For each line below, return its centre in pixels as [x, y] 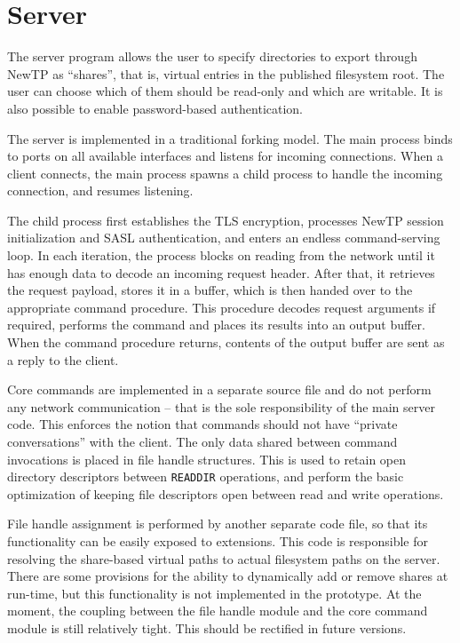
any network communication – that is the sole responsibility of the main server [221, 406]
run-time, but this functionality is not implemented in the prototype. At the [214, 593]
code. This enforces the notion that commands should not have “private [202, 424]
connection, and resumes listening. [100, 191]
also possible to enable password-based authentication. [155, 108]
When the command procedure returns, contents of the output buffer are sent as [226, 342]
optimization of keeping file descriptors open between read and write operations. [226, 493]
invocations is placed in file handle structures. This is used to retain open [207, 459]
